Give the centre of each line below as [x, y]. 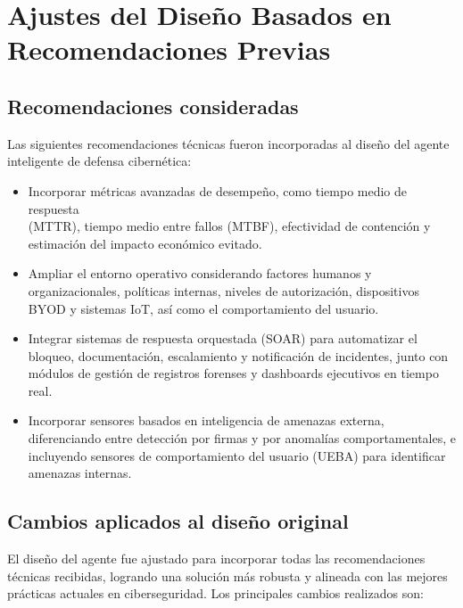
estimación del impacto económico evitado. [145, 243]
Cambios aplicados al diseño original [178, 521]
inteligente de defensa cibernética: [99, 161]
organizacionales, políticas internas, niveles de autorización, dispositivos [223, 290]
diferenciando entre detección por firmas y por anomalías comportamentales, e [242, 438]
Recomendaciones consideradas [153, 106]
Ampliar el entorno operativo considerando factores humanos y [200, 273]
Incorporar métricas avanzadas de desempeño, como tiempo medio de [218, 190]
